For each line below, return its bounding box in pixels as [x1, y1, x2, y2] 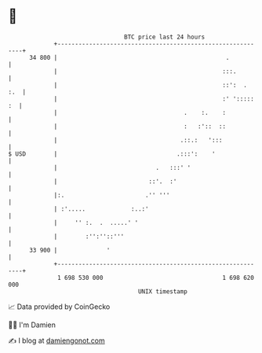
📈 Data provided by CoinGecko [8, 302, 111, 311]
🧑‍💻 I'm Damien [8, 320, 56, 329]
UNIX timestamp [137, 287, 188, 296]
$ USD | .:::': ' [8, 149, 216, 158]
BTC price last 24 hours [124, 33, 206, 41]
